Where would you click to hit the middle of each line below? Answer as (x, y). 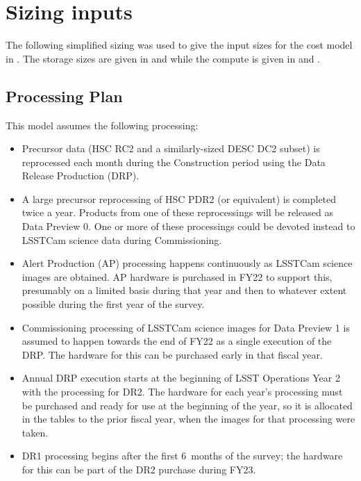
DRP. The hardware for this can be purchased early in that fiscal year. (172, 354)
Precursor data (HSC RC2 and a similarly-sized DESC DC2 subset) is (171, 148)
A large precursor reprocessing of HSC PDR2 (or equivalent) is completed (179, 198)
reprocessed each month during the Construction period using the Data (174, 162)
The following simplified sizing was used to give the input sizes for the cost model (179, 45)
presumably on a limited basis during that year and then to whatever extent (184, 290)
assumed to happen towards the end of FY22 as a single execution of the (177, 341)
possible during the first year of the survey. (113, 304)
